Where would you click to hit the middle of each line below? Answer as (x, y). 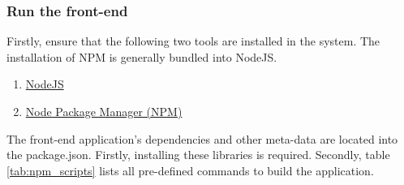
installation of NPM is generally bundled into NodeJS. (142, 56)
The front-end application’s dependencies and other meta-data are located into (202, 138)
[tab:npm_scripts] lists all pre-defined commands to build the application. (190, 170)
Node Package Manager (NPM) (104, 111)
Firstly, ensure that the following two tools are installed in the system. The (193, 41)
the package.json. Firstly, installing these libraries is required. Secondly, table (198, 155)
